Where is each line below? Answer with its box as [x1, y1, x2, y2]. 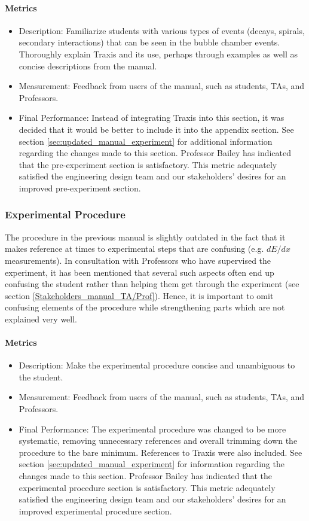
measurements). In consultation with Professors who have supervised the [5, 254, 271, 266]
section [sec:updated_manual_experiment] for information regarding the [19, 458, 284, 470]
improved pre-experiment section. [19, 181, 141, 194]
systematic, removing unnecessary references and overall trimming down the [19, 434, 298, 447]
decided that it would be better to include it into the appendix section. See [19, 123, 294, 135]
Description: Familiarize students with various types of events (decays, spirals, [19, 24, 305, 36]
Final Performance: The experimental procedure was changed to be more [19, 422, 286, 435]
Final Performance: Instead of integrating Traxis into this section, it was [19, 111, 284, 124]
